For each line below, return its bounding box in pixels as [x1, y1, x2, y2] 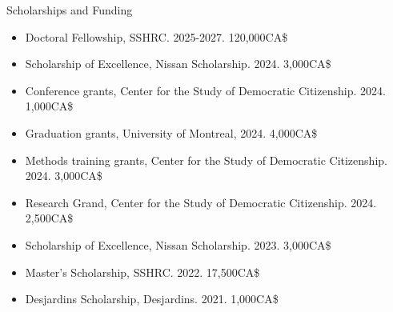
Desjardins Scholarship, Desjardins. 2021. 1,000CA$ [25, 290, 279, 307]
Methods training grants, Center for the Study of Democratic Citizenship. [25, 151, 387, 168]
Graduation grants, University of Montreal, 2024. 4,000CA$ [25, 124, 318, 141]
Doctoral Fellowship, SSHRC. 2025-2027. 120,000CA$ [25, 28, 288, 45]
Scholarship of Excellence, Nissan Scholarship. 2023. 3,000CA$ [25, 236, 331, 253]
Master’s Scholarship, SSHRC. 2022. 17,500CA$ [25, 263, 260, 280]
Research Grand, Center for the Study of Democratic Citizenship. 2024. [25, 194, 377, 210]
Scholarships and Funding [6, 2, 133, 18]
